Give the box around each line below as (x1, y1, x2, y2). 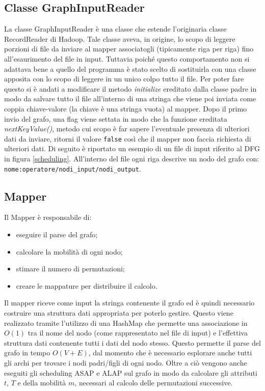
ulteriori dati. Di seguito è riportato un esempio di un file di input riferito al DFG (4, 143, 260, 154)
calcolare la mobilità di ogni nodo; (16, 246, 123, 257)
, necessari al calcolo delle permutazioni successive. (74, 377, 233, 388)
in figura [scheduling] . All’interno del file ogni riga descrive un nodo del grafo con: (4, 153, 259, 163)
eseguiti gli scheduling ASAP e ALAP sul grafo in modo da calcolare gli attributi (4, 367, 257, 378)
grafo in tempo (4, 347, 50, 358)
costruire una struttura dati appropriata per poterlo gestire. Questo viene (4, 308, 233, 318)
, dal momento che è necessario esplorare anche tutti (88, 347, 252, 358)
